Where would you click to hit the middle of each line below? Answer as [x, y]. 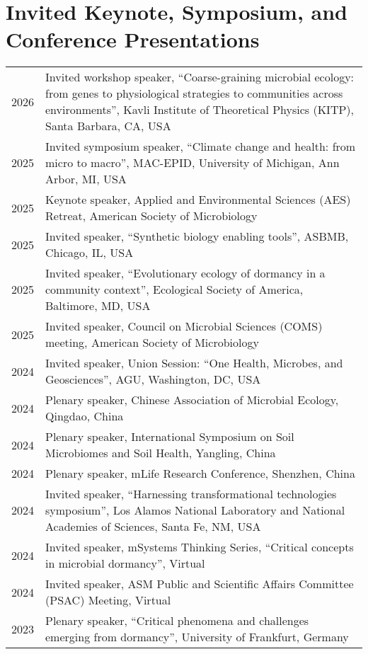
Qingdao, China [85, 416]
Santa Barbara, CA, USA [108, 126]
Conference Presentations [133, 39]
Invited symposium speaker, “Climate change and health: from [201, 147]
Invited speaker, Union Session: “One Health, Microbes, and [194, 363]
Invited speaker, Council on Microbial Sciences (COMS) [184, 326]
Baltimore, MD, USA [98, 306]
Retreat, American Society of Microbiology [151, 216]
